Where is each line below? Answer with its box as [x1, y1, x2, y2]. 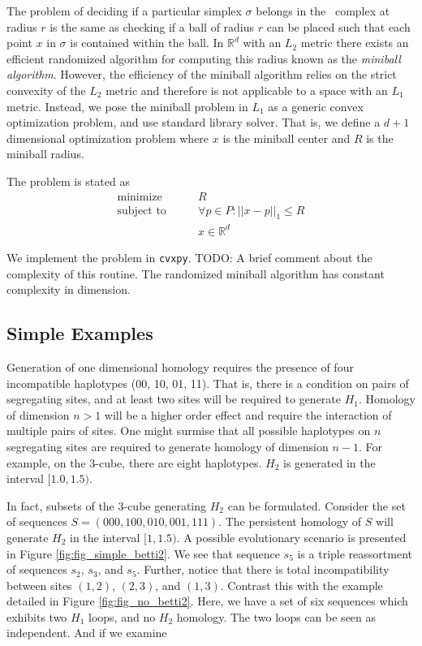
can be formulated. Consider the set [227, 497, 406, 514]
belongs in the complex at [256, 2, 390, 19]
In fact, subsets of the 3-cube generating [6, 497, 207, 514]
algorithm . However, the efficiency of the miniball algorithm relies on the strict [6, 66, 397, 83]
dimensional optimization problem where [6, 129, 209, 146]
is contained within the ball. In [70, 34, 224, 51]
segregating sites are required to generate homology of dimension [6, 437, 329, 454]
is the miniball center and [222, 129, 351, 146]
